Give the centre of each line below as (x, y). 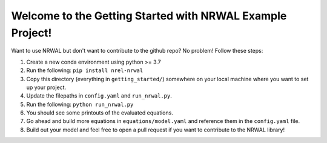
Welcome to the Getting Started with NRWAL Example (149, 16)
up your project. (46, 87)
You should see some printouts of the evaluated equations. (100, 113)
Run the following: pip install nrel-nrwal (85, 70)
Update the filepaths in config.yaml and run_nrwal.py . (99, 96)
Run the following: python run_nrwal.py (80, 104)
